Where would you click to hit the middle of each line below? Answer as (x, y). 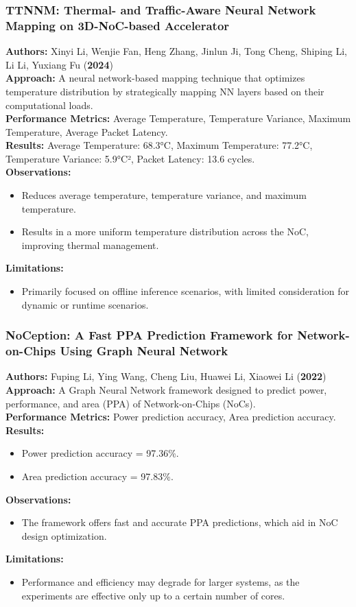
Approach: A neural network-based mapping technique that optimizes (155, 78)
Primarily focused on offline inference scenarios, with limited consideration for (185, 291)
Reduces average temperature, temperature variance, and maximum (164, 195)
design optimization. (64, 535)
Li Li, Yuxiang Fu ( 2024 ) (59, 64)
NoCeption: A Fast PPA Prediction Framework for (149, 335)
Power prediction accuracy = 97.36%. (100, 453)
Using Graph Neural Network (144, 351)
